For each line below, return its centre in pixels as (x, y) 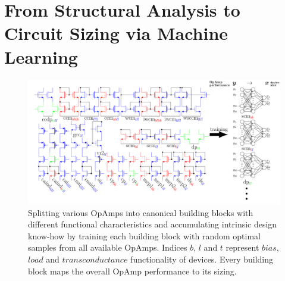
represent (242, 247)
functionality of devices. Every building (202, 259)
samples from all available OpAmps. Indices (108, 247)
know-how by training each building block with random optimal (144, 235)
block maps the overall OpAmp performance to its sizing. (132, 271)
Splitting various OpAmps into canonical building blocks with (141, 212)
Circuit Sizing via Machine (116, 33)
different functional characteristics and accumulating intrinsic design (153, 224)
